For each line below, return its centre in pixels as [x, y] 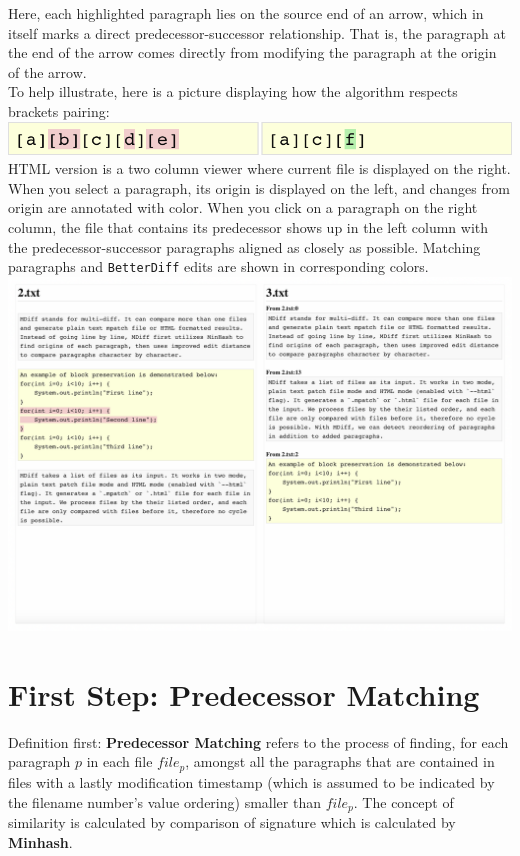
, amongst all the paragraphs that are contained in [340, 761]
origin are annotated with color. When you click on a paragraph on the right [243, 207]
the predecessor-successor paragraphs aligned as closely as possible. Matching [244, 246]
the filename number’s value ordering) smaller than [164, 801]
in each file [119, 761]
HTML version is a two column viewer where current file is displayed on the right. [259, 168]
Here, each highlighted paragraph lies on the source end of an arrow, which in [246, 13]
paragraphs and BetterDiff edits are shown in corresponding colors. [218, 266]
